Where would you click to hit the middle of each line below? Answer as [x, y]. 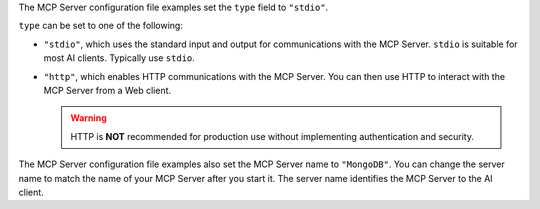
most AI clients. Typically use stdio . [119, 58]
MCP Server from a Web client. [107, 90]
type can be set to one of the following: [101, 26]
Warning [88, 118]
